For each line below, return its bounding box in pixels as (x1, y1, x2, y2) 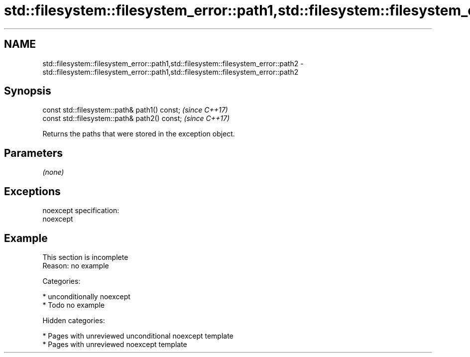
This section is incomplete (42, 252, 128, 261)
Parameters (4, 146, 63, 159)
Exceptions (4, 185, 61, 198)
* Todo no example (42, 300, 105, 309)
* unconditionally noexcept (42, 292, 130, 301)
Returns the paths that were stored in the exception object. (42, 129, 235, 138)
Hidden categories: (42, 316, 105, 325)
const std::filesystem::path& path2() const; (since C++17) (42, 114, 230, 123)
